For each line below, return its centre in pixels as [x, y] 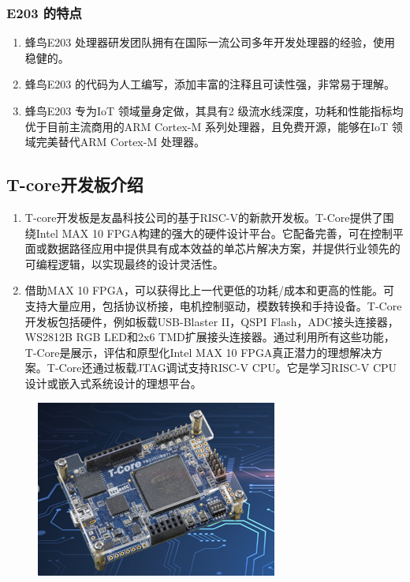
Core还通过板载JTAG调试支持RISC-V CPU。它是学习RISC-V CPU [228, 368]
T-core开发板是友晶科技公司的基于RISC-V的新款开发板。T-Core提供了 [204, 217]
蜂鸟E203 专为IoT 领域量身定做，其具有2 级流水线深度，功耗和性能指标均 [214, 111]
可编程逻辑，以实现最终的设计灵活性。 [124, 263]
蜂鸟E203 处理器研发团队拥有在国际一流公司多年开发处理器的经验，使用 [210, 42]
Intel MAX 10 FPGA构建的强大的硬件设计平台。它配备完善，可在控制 [214, 233]
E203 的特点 [44, 12]
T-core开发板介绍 [75, 184]
